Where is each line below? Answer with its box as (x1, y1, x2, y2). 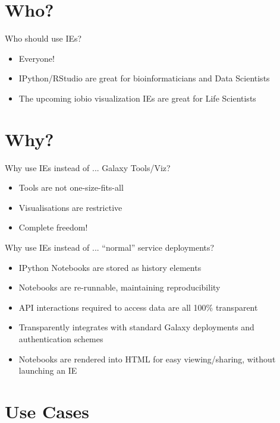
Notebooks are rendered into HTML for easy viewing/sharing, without (18, 352, 276, 365)
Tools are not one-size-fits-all (18, 181, 124, 194)
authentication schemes (18, 332, 103, 345)
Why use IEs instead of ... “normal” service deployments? (5, 241, 215, 253)
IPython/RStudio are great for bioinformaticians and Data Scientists (18, 72, 270, 84)
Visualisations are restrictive (18, 201, 122, 213)
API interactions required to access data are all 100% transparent (18, 301, 258, 313)
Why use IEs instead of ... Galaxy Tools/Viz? (5, 161, 171, 173)
